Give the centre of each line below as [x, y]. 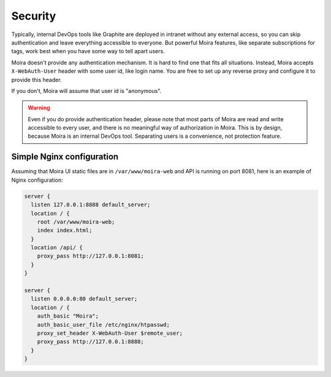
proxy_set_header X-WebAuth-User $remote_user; [110, 333]
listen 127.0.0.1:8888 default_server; [91, 205]
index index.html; [65, 230]
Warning [39, 108]
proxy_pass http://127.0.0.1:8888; [90, 342]
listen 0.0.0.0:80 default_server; [84, 299]
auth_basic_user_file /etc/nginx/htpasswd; [103, 325]
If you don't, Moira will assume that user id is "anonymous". [86, 91]
